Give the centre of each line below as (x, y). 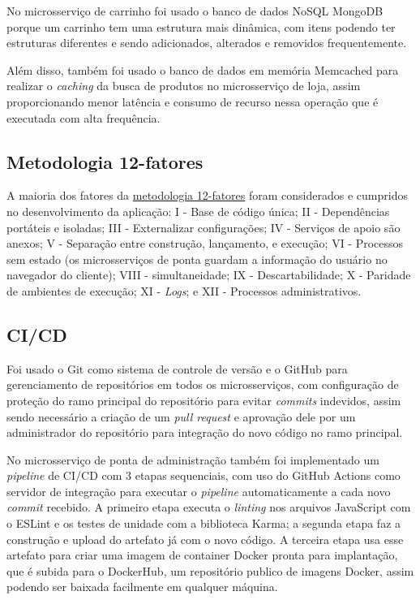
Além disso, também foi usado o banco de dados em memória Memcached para (203, 69)
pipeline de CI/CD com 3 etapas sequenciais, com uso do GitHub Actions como (204, 475)
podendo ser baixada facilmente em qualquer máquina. (142, 587)
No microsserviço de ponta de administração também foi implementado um (193, 459)
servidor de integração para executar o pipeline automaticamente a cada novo (199, 491)
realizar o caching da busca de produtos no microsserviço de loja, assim (184, 86)
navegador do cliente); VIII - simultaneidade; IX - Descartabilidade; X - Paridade (209, 275)
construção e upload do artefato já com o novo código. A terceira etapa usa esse (205, 539)
